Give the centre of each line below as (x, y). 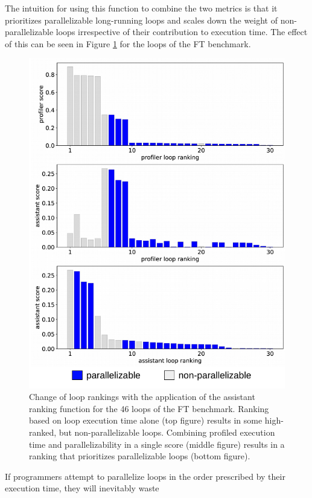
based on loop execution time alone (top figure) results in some (146, 420)
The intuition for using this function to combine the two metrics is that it (141, 8)
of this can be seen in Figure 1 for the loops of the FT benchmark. (128, 43)
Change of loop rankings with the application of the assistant (142, 397)
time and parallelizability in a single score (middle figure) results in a (157, 444)
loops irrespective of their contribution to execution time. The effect (182, 32)
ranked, (43, 432)
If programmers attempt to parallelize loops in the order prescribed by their (145, 476)
